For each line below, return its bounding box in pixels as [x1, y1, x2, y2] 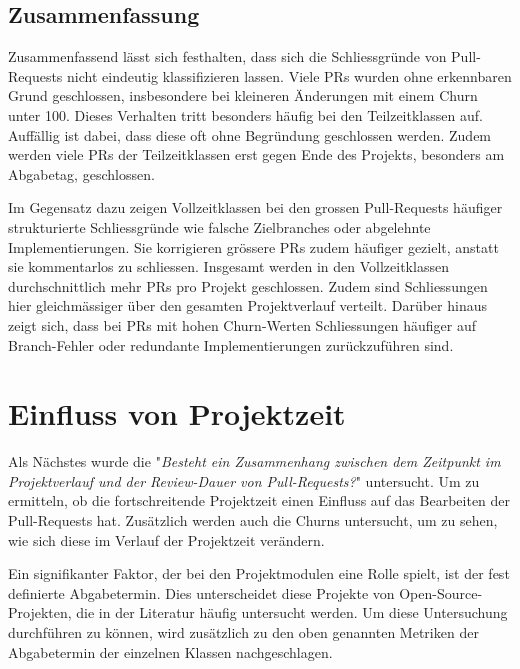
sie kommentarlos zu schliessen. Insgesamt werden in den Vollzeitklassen [8, 256, 449, 277]
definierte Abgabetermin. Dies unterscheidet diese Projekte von [8, 582, 395, 603]
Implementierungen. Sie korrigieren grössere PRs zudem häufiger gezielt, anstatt [8, 236, 499, 257]
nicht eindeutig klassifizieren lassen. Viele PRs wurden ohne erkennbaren [67, 65, 512, 86]
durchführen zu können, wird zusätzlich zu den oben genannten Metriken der [8, 621, 479, 642]
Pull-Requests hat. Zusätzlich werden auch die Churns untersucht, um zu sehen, [8, 510, 498, 531]
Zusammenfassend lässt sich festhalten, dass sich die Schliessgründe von [8, 46, 447, 67]
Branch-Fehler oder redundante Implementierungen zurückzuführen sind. [8, 334, 454, 355]
